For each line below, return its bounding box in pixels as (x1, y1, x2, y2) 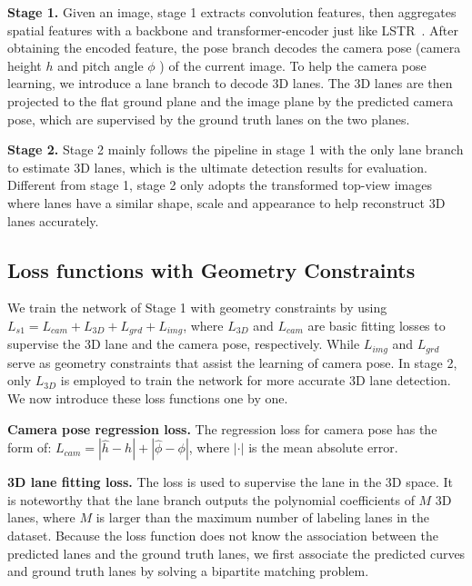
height (7, 55, 42, 74)
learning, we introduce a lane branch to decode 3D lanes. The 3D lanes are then (7, 74, 453, 93)
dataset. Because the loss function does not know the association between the (7, 525, 438, 544)
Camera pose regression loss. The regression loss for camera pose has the (7, 419, 437, 438)
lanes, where (7, 508, 75, 527)
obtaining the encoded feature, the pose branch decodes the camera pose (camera (7, 38, 461, 57)
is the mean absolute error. (248, 438, 398, 457)
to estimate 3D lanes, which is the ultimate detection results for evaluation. (7, 157, 427, 176)
